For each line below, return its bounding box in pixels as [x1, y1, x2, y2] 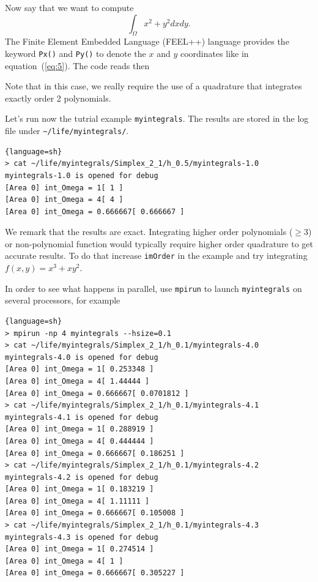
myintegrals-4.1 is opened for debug [5, 412, 158, 422]
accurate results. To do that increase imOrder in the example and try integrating [5, 249, 308, 262]
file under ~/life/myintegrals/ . [5, 124, 129, 137]
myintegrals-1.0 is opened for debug [5, 171, 158, 180]
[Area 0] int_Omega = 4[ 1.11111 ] [5, 496, 150, 506]
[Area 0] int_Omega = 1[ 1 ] [5, 183, 124, 192]
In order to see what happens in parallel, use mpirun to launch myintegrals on [5, 282, 302, 294]
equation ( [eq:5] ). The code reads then [5, 59, 150, 72]
